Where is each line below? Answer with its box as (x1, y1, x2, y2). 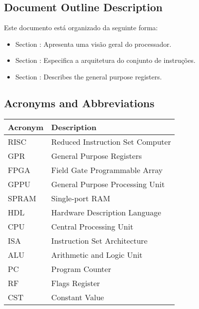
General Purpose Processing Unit (51, 178, 165, 190)
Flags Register (51, 277, 100, 289)
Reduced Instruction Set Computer (51, 135, 171, 147)
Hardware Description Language (51, 206, 161, 218)
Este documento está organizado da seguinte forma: (4, 22, 158, 33)
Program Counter (51, 263, 111, 274)
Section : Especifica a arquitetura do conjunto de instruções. (15, 55, 196, 65)
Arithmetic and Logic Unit (51, 249, 143, 260)
